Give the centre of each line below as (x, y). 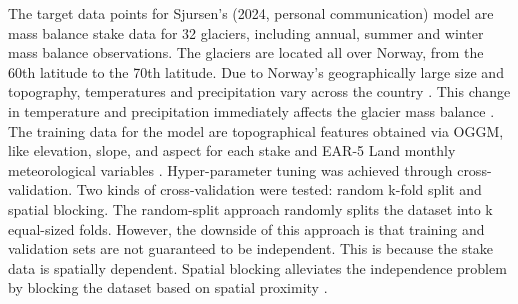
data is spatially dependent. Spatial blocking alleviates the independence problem (257, 267)
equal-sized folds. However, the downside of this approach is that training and (246, 228)
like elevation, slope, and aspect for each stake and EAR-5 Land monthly (232, 150)
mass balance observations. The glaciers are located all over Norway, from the (246, 52)
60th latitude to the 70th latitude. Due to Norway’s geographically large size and (256, 71)
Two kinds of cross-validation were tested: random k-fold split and (279, 189)
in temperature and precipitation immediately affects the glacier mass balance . (251, 110)
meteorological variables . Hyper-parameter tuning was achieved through (230, 169)
